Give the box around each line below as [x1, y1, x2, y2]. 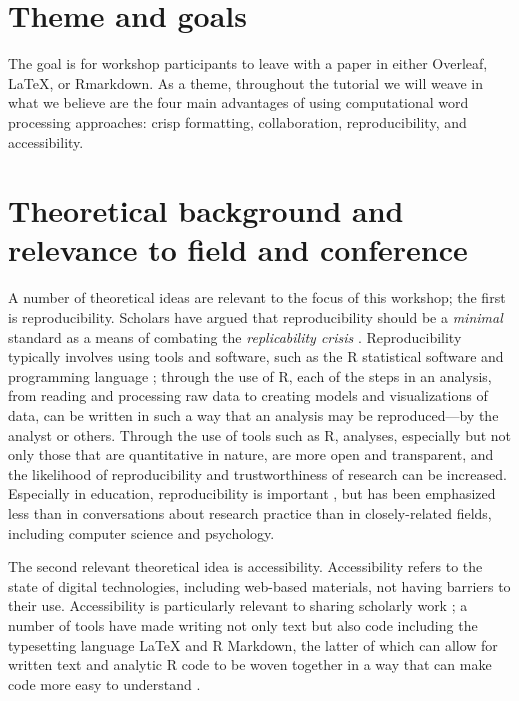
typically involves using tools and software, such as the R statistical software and [8, 346, 504, 367]
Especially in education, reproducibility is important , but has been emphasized [8, 483, 496, 504]
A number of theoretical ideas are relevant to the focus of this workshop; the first [8, 287, 506, 308]
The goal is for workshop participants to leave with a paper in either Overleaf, [8, 53, 488, 74]
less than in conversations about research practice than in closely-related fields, [8, 502, 492, 523]
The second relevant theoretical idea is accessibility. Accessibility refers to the [8, 556, 483, 577]
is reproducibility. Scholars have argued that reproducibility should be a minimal [8, 307, 503, 327]
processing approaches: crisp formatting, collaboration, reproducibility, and [8, 111, 467, 132]
